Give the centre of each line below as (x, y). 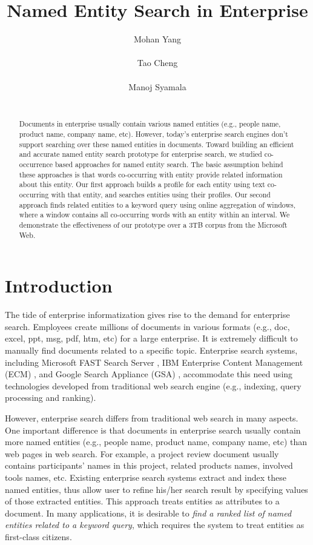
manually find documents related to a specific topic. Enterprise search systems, (151, 350)
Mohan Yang (157, 39)
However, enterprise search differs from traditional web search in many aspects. (152, 418)
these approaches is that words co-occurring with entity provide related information (151, 174)
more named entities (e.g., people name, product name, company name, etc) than (156, 442)
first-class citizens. (38, 536)
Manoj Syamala (157, 86)
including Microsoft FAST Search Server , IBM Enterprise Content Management (154, 362)
